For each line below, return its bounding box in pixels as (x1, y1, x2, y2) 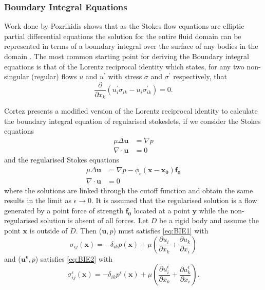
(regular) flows (31, 71, 77, 82)
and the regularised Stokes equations (4, 154, 119, 165)
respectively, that (173, 71, 227, 82)
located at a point (134, 205, 190, 215)
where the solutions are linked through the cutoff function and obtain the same (4, 185, 253, 195)
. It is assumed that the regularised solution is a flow (91, 195, 257, 206)
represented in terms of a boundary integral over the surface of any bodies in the (4, 41, 258, 51)
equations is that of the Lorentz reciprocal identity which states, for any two (4, 61, 244, 71)
